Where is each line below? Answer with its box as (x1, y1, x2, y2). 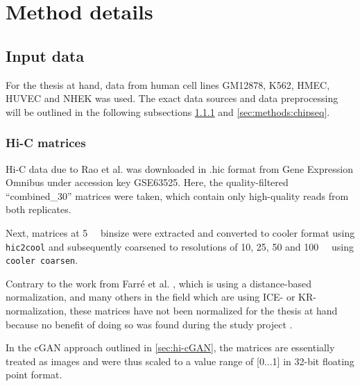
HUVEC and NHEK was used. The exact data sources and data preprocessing (6, 91, 338, 106)
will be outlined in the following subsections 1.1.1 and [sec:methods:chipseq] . (6, 104, 330, 119)
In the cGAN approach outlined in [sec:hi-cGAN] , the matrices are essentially (6, 340, 335, 355)
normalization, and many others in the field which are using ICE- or (6, 289, 295, 304)
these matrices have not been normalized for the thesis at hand (69, 303, 338, 318)
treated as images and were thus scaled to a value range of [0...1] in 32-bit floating (6, 353, 354, 368)
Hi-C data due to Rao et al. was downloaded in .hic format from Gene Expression (6, 161, 353, 176)
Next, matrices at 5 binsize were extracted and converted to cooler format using (6, 225, 355, 240)
